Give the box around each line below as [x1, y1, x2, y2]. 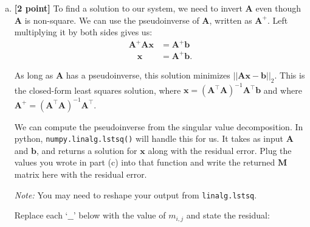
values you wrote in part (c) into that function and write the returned [14, 156, 275, 169]
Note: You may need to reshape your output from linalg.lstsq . [14, 188, 257, 201]
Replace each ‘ [14, 209, 68, 222]
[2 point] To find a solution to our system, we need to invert [14, 2, 243, 14]
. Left [267, 13, 288, 26]
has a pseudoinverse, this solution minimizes [66, 68, 230, 81]
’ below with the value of [73, 209, 166, 222]
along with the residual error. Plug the [148, 144, 292, 156]
